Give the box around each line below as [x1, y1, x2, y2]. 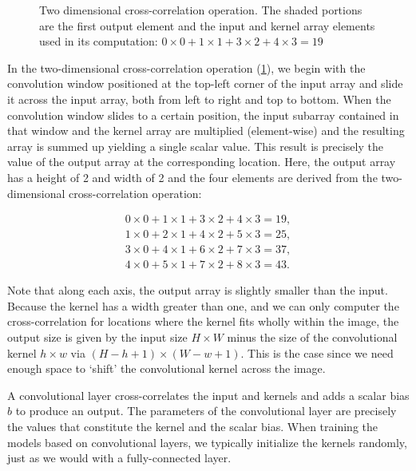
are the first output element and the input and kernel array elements [39, 17, 375, 34]
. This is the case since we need [240, 344, 394, 361]
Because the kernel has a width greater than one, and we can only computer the [7, 297, 399, 314]
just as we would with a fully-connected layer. [7, 449, 232, 466]
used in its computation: [39, 33, 158, 49]
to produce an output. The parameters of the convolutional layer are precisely [15, 402, 397, 419]
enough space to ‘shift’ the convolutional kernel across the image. [7, 360, 326, 377]
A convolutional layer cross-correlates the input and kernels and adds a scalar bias [7, 386, 410, 403]
